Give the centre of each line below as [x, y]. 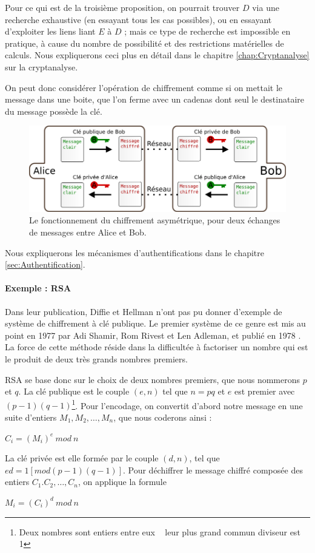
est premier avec [265, 391]
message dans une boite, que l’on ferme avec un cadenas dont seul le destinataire [154, 99]
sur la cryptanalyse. [41, 66]
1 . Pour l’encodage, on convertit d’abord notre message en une [187, 404]
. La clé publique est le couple [74, 391]
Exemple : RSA [38, 288]
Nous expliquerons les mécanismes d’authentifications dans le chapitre [134, 252]
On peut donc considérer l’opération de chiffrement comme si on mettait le [144, 87]
